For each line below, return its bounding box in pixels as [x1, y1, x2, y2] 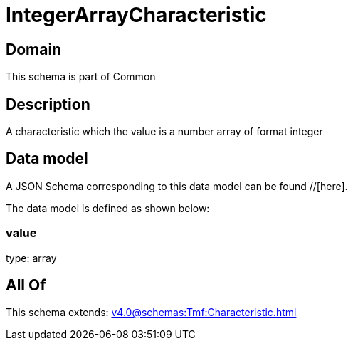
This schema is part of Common [6, 70, 156, 83]
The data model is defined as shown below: [6, 201, 210, 214]
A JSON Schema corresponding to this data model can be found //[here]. [6, 179, 348, 192]
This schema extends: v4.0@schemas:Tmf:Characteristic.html [6, 306, 297, 319]
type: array [6, 251, 57, 264]
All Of [6, 276, 46, 295]
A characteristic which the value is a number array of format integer [6, 125, 323, 138]
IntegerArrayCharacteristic [6, 3, 267, 27]
